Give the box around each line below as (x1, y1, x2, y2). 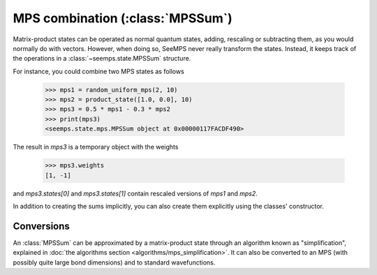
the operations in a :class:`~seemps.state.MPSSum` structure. (13, 54, 191, 63)
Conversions (13, 220, 70, 232)
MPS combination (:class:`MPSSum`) (13, 10, 233, 26)
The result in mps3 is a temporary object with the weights (13, 143, 179, 151)
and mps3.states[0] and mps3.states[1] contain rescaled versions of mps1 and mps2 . (13, 189, 258, 198)
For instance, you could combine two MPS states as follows (13, 67, 184, 75)
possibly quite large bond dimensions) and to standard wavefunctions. (13, 258, 216, 267)
